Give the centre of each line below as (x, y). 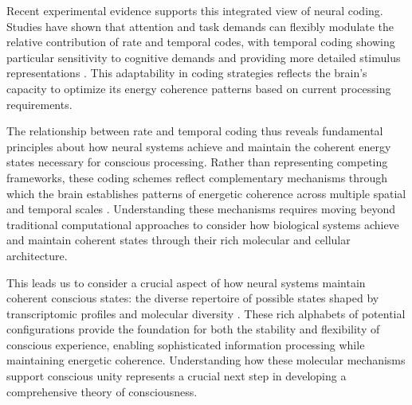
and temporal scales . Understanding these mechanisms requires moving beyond (201, 209)
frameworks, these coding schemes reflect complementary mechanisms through (197, 177)
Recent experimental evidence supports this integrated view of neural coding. (195, 10)
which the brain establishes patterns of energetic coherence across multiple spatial (206, 193)
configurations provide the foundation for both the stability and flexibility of (193, 329)
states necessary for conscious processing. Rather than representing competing (197, 162)
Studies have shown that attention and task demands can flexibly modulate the (200, 26)
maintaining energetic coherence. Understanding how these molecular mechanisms (206, 360)
